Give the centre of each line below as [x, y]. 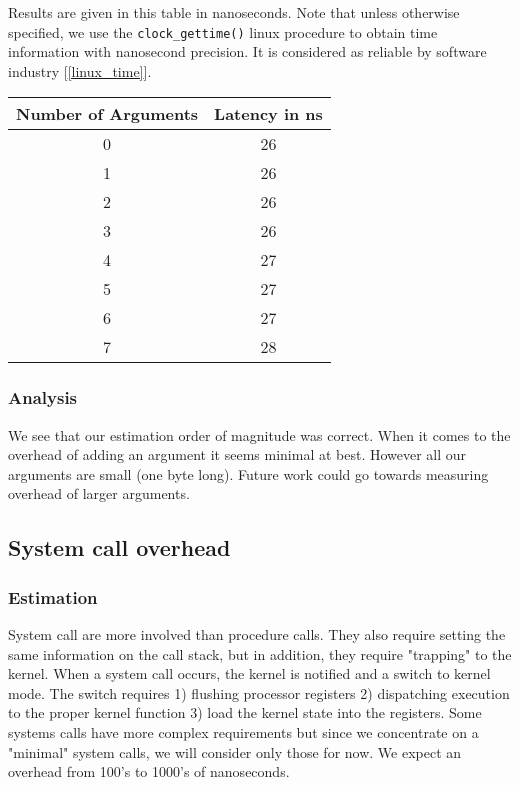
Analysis [43, 397]
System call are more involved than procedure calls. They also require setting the [257, 634]
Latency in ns [268, 114]
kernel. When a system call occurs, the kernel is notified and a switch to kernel [249, 673]
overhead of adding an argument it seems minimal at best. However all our [237, 454]
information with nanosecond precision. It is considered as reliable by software [247, 51]
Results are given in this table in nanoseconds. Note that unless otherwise [234, 12]
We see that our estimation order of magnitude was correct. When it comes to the [259, 434]
